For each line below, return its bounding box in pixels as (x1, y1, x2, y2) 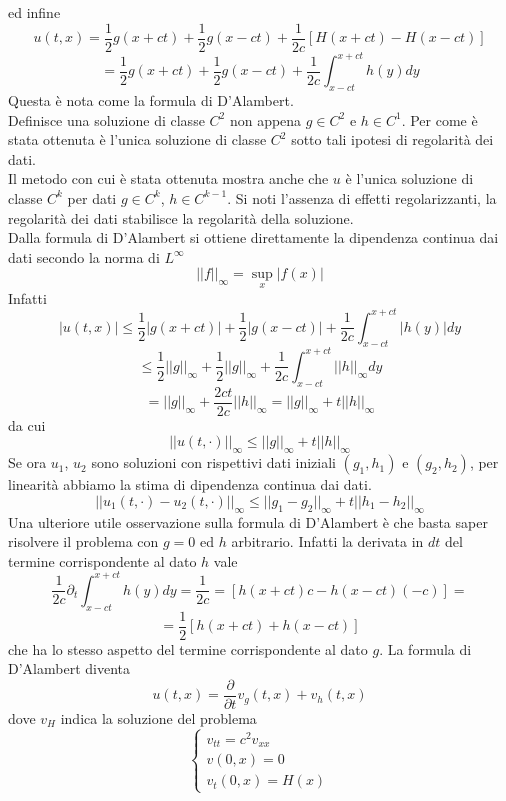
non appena (229, 109, 302, 130)
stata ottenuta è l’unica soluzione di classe (8, 129, 267, 150)
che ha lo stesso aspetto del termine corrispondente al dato (8, 638, 368, 659)
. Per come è (401, 109, 478, 130)
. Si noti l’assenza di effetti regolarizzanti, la (227, 187, 497, 208)
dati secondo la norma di (8, 246, 160, 267)
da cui (8, 414, 46, 435)
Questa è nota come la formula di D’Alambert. (8, 89, 294, 110)
